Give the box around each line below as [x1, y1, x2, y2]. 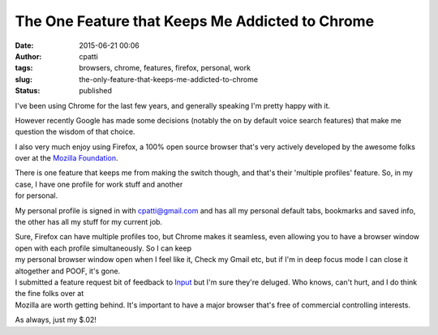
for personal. [15, 191, 58, 200]
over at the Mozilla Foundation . [15, 153, 118, 163]
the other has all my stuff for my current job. [15, 217, 162, 227]
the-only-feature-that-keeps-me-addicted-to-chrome [79, 74, 259, 84]
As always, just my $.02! [15, 315, 97, 324]
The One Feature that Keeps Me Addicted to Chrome [15, 12, 375, 30]
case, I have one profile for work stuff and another [15, 179, 183, 189]
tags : [15, 63, 33, 73]
